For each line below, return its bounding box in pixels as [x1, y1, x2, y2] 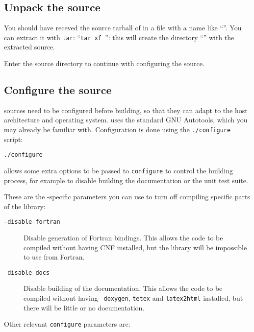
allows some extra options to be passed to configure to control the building [4, 165, 233, 175]
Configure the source [4, 82, 112, 97]
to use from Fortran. [24, 252, 85, 262]
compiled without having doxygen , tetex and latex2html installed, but [24, 293, 243, 303]
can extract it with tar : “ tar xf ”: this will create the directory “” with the [4, 32, 234, 42]
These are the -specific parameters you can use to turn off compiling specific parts [4, 191, 250, 202]
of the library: [4, 201, 46, 211]
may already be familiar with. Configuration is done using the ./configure [4, 124, 231, 135]
